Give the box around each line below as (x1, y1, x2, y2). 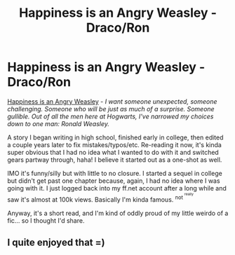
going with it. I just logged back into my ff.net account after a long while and (7, 184, 227, 192)
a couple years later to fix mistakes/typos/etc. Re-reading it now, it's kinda (7, 140, 222, 149)
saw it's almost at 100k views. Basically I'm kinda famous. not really (7, 191, 194, 204)
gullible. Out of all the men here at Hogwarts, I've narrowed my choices (7, 112, 214, 120)
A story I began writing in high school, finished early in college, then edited (7, 133, 224, 142)
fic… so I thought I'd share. (7, 216, 85, 225)
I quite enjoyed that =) (7, 237, 105, 249)
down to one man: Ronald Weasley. (7, 119, 110, 127)
